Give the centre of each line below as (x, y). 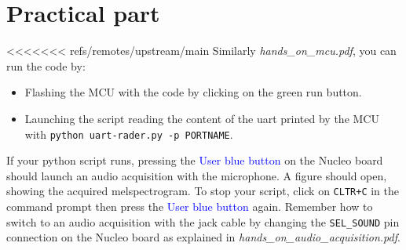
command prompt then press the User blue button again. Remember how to (190, 206)
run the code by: (46, 65)
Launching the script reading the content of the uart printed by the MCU (202, 118)
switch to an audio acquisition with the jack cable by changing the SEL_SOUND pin (203, 221)
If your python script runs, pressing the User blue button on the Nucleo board (195, 160)
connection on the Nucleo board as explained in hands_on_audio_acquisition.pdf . (203, 237)
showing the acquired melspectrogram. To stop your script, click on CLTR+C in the (203, 191)
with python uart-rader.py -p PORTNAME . (129, 134)
